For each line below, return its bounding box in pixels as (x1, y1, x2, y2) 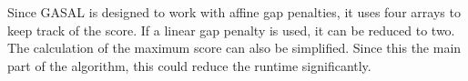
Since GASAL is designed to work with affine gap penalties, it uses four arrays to (7, 3, 461, 21)
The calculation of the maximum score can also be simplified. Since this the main (7, 38, 462, 57)
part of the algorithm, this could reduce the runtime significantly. (7, 56, 371, 75)
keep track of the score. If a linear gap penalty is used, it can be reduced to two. (7, 20, 455, 39)
